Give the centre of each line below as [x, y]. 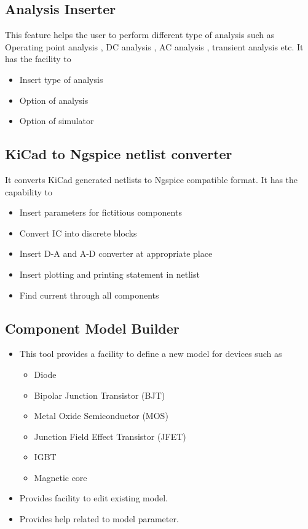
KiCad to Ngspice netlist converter [119, 154]
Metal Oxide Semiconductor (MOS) [101, 416]
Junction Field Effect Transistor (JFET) [110, 436]
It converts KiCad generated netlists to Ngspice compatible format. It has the [152, 179]
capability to [29, 191]
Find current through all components [89, 295]
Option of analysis [54, 100]
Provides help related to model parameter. [99, 519]
